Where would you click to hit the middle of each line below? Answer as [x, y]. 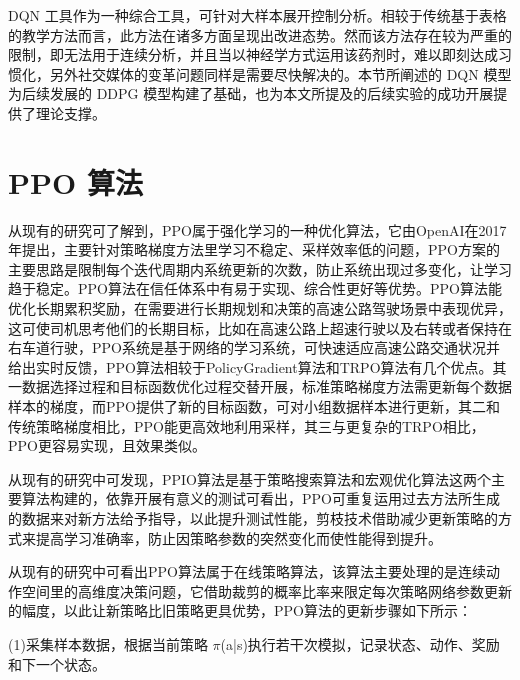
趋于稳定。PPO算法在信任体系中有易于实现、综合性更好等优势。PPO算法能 [255, 288]
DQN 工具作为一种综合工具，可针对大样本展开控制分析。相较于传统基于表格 [257, 15]
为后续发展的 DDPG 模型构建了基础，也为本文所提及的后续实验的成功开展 [251, 93]
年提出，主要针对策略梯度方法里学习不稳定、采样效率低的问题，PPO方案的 [254, 249]
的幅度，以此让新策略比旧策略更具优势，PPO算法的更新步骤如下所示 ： [240, 610]
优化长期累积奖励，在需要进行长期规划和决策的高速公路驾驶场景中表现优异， [260, 308]
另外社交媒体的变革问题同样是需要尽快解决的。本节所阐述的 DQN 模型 [280, 73]
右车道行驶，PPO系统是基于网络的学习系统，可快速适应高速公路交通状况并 [254, 347]
